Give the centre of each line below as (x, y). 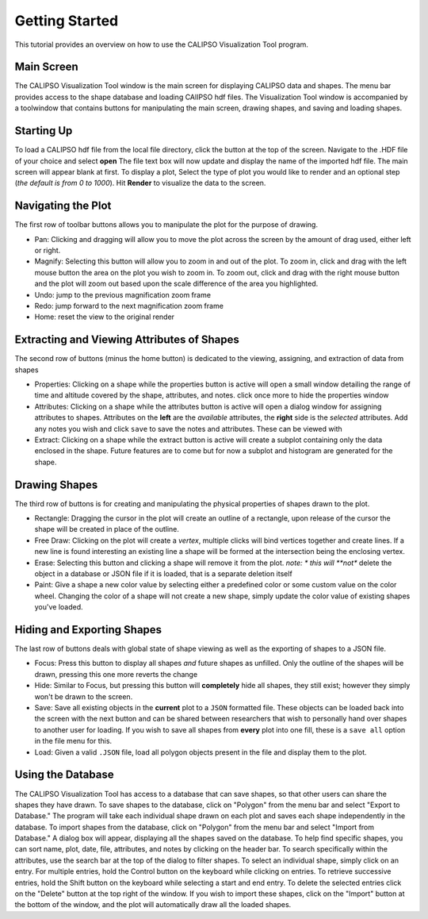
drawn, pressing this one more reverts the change (116, 674)
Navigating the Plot (63, 206)
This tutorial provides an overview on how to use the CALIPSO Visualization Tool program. (162, 44)
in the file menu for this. (73, 741)
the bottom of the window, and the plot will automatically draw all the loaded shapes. (153, 905)
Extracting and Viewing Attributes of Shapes (127, 340)
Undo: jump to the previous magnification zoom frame (123, 294)
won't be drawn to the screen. (84, 696)
